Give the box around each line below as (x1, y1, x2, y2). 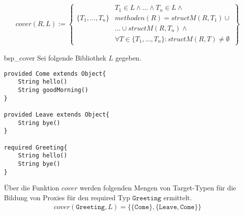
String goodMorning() (18, 87, 88, 94)
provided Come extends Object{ (4, 70, 106, 77)
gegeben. (115, 53, 141, 63)
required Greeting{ (4, 144, 67, 151)
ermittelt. (163, 192, 192, 202)
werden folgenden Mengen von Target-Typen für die (80, 183, 236, 193)
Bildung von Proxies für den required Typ (4, 192, 130, 202)
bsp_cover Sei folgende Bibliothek (4, 53, 107, 63)
